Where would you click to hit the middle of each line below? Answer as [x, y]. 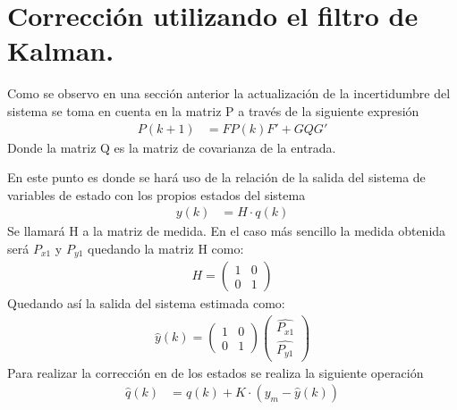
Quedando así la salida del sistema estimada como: [146, 303]
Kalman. [61, 50]
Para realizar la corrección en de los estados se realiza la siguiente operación [216, 372]
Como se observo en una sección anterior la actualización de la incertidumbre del [229, 93]
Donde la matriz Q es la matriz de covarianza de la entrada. [172, 147]
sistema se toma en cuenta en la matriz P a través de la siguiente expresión [213, 110]
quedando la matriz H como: [166, 248]
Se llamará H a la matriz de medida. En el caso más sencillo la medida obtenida [227, 231]
